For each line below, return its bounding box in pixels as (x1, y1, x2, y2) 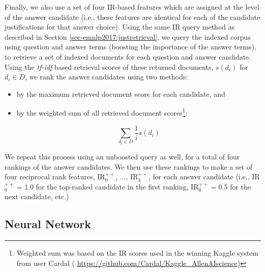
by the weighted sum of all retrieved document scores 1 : (16, 106, 188, 118)
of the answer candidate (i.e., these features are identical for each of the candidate (5, 11, 260, 22)
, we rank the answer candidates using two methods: (25, 71, 188, 82)
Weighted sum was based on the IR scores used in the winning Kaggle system (16, 248, 259, 258)
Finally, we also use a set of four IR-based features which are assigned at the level (5, 2, 259, 12)
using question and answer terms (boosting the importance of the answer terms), (5, 41, 256, 52)
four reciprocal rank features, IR (5, 171, 105, 182)
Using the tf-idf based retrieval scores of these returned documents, (5, 61, 214, 72)
